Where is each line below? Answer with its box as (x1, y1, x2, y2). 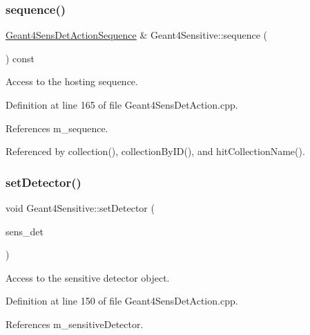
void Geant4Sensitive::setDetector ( (6, 201, 155, 215)
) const (6, 51, 35, 65)
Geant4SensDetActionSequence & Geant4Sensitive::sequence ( (6, 28, 268, 42)
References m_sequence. (6, 120, 108, 135)
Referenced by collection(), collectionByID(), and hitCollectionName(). (6, 144, 305, 159)
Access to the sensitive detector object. (6, 270, 170, 284)
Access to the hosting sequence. (6, 74, 138, 89)
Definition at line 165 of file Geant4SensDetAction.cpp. (6, 98, 238, 111)
